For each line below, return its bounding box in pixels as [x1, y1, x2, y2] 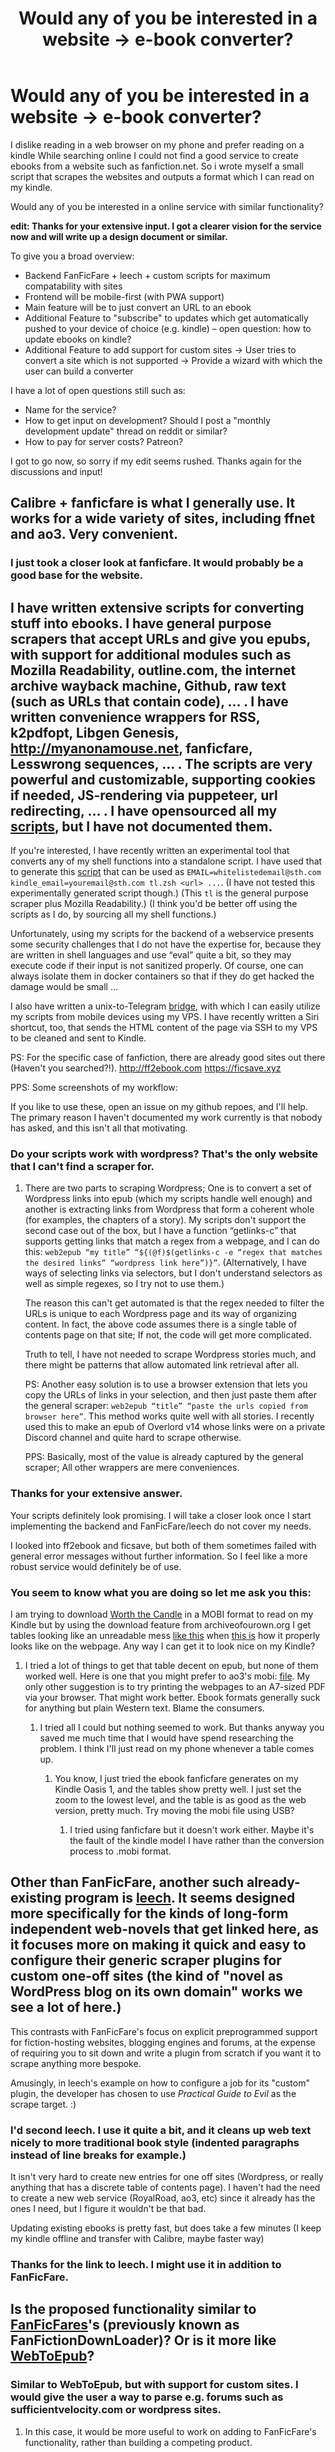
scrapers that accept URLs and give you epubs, [10, 630, 311, 647]
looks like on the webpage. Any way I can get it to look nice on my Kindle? [10, 1640, 316, 1652]
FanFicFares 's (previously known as [10, 2317, 240, 2334]
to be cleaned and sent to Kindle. [10, 1032, 147, 1044]
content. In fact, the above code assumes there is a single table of [24, 1318, 298, 1331]
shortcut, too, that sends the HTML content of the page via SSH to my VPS [10, 1022, 318, 1034]
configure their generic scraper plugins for [10, 1952, 282, 1969]
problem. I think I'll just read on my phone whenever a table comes [39, 1742, 315, 1754]
